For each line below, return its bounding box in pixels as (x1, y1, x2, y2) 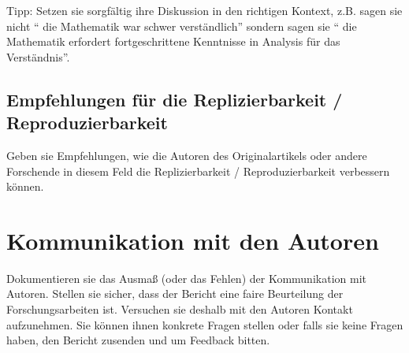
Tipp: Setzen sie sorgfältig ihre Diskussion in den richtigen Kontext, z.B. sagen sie (6, 2, 403, 18)
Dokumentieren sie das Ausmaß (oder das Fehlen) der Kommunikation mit (6, 269, 366, 286)
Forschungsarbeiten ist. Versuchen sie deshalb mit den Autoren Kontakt (6, 301, 353, 318)
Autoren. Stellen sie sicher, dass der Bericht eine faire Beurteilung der (6, 285, 344, 302)
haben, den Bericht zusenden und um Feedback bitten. (6, 332, 270, 348)
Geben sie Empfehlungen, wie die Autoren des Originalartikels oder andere (6, 147, 367, 163)
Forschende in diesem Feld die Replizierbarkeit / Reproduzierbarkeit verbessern (6, 162, 390, 179)
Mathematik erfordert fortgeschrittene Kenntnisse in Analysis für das (6, 33, 340, 50)
